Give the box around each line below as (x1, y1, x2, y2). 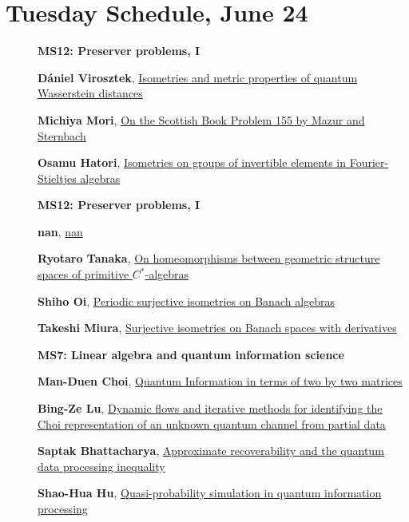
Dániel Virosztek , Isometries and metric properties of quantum (38, 69, 358, 85)
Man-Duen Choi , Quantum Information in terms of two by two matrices (38, 373, 403, 390)
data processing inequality (38, 457, 165, 474)
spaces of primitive (38, 266, 129, 283)
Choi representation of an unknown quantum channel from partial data (38, 415, 386, 432)
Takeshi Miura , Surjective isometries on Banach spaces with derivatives (38, 319, 397, 336)
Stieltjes (38, 169, 77, 186)
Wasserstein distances (38, 85, 143, 101)
